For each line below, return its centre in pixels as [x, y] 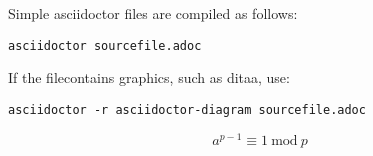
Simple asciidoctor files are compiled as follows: [153, 13]
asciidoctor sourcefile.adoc [105, 45]
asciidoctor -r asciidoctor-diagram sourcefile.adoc [187, 109]
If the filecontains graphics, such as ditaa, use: [149, 77]
